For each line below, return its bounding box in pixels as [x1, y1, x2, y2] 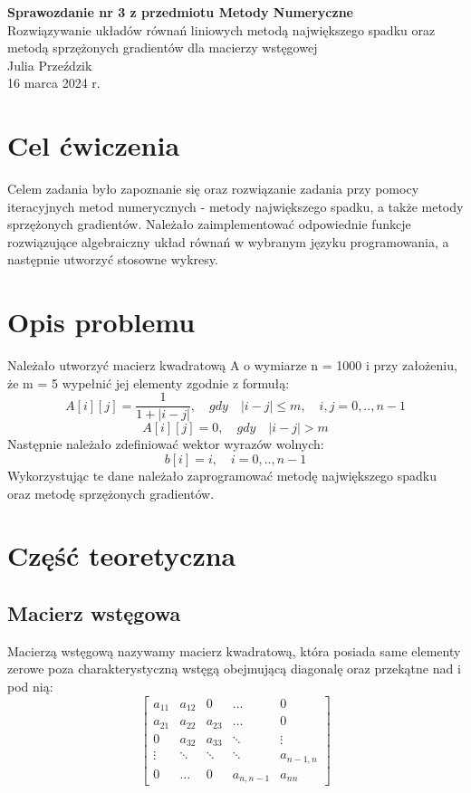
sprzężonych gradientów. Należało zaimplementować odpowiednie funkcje [7, 215, 411, 234]
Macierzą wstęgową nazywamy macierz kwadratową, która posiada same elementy [7, 641, 461, 660]
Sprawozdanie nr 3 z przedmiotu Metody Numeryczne [7, 3, 353, 21]
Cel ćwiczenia [7, 127, 180, 164]
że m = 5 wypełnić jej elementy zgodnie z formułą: [7, 373, 290, 392]
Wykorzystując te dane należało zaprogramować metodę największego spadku [7, 466, 437, 485]
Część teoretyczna [7, 537, 236, 574]
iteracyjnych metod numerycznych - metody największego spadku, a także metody [7, 196, 464, 215]
